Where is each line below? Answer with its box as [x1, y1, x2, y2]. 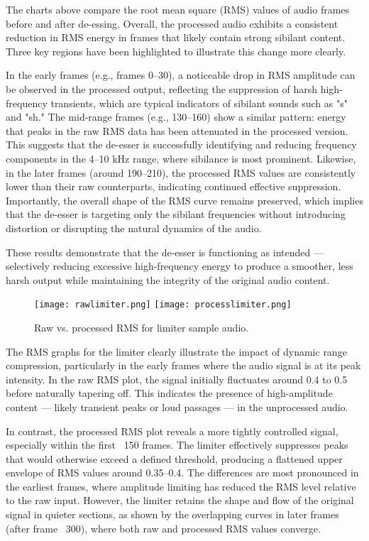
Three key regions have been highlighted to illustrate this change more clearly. [6, 43, 346, 58]
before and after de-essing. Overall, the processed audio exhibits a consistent [6, 16, 338, 31]
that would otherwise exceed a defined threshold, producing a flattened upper [6, 451, 343, 466]
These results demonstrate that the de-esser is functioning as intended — [6, 244, 324, 259]
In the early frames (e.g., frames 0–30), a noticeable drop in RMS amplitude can [6, 67, 356, 82]
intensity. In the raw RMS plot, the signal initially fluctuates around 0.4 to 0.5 [6, 371, 348, 386]
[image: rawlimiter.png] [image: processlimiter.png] [34, 300, 292, 310]
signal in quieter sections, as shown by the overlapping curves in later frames [6, 507, 339, 522]
